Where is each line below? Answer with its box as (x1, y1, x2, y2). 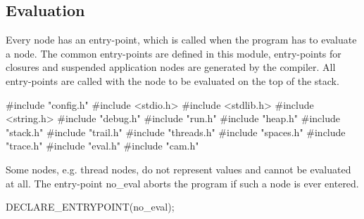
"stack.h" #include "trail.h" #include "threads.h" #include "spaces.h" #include (6, 124, 346, 139)
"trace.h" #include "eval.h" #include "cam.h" (6, 138, 199, 153)
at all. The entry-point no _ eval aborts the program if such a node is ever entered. (6, 175, 359, 190)
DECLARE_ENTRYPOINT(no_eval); (6, 199, 175, 214)
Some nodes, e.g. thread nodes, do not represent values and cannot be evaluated (6, 161, 351, 176)
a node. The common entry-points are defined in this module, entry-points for (6, 46, 341, 60)
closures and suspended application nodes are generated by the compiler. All (6, 60, 336, 74)
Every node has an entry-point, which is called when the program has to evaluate (6, 32, 357, 47)
